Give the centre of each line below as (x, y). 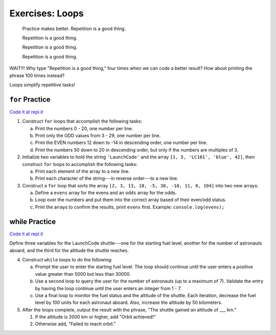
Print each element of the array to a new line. (82, 171)
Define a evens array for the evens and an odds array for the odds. (106, 193)
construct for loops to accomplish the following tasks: (80, 164)
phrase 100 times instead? (37, 75)
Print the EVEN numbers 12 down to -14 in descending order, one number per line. (121, 142)
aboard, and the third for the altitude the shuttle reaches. (69, 250)
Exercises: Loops (47, 13)
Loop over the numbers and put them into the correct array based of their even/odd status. (131, 200)
